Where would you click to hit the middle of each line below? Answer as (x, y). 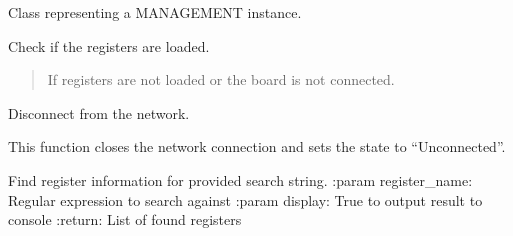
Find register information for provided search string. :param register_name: (240, 179)
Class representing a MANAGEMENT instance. (155, 12)
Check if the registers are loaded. (109, 45)
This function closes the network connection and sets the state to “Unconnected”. (257, 146)
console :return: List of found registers (125, 219)
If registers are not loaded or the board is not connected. (221, 79)
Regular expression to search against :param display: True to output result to (245, 199)
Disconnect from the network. (99, 112)
